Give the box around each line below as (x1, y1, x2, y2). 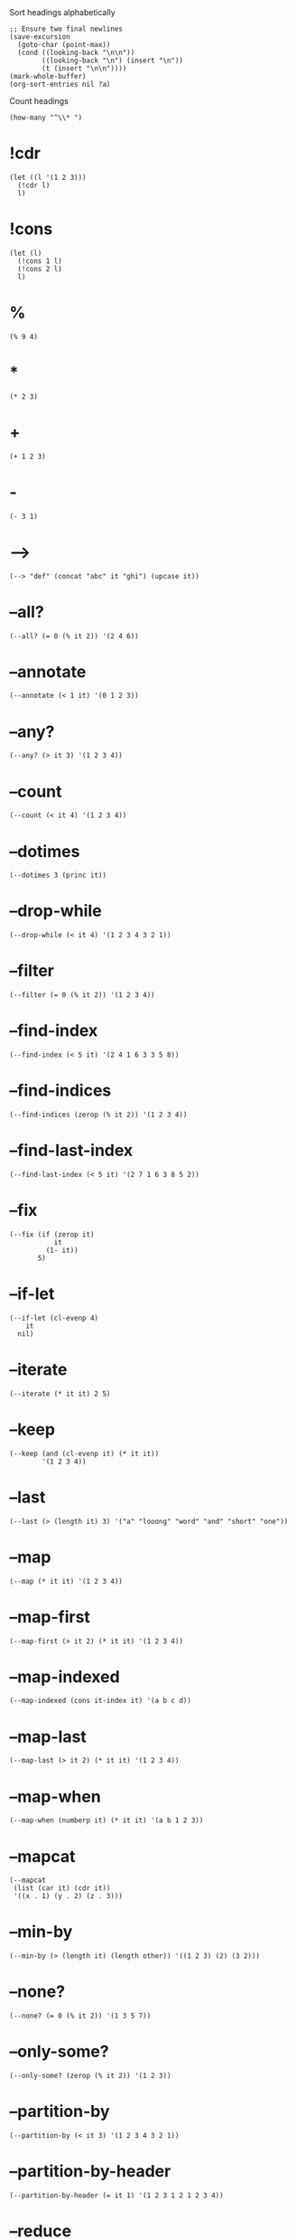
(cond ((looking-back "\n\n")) (17, 48, 135, 57)
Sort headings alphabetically (9, 7, 116, 17)
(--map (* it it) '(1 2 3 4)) (9, 1576, 124, 1585)
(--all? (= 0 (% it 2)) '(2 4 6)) (9, 631, 140, 641)
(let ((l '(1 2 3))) (9, 173, 88, 182)
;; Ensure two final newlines (9, 24, 124, 33)
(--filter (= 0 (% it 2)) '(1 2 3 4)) (9, 991, 155, 1000)
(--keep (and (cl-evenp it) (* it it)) (9, 1449, 160, 1458)
